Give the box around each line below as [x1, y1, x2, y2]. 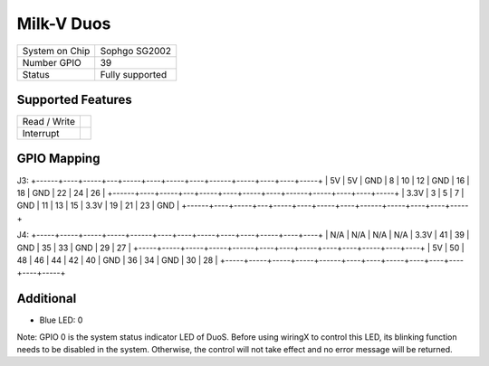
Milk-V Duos [16, 14, 111, 33]
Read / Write [22, 116, 76, 128]
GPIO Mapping [16, 151, 101, 166]
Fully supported [100, 68, 168, 80]
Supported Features [16, 91, 133, 108]
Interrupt [22, 127, 60, 140]
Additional [16, 291, 77, 306]
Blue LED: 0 [39, 314, 83, 325]
